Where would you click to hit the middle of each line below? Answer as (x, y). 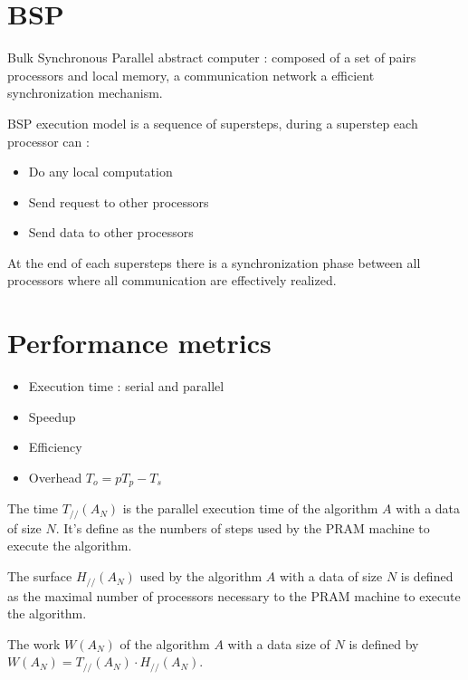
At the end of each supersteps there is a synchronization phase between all (214, 262)
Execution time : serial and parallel (126, 386)
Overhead (55, 477)
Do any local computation (100, 172)
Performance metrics (139, 343)
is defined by (384, 643)
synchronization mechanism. (85, 93)
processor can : (48, 141)
